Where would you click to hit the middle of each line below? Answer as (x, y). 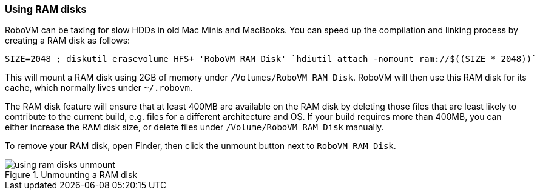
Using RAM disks (46, 9)
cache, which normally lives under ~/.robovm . (99, 88)
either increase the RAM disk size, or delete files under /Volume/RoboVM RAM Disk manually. (194, 127)
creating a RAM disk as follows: (68, 41)
